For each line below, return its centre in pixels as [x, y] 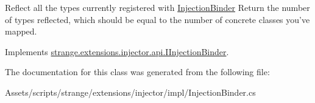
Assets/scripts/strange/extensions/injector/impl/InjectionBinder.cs [130, 92]
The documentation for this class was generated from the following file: [137, 72]
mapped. [21, 31]
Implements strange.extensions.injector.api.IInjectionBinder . [117, 51]
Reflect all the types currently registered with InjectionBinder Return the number [157, 7]
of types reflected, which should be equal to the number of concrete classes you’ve [157, 19]
